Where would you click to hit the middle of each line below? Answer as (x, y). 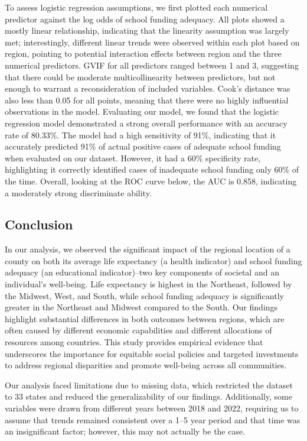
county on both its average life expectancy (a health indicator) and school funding (153, 260)
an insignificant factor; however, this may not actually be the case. (125, 431)
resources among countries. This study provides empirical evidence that (134, 342)
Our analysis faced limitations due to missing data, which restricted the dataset (149, 385)
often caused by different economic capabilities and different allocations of (138, 330)
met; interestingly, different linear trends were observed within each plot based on (152, 42)
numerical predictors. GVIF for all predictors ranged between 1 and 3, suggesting (152, 65)
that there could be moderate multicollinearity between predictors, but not (140, 77)
